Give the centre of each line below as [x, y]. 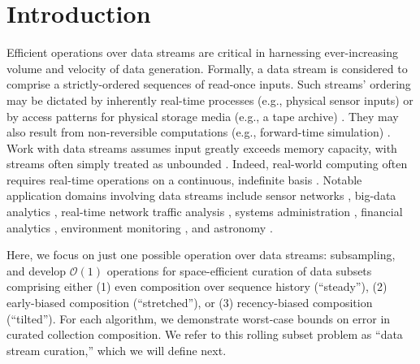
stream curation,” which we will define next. [117, 350]
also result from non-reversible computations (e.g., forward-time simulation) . [199, 132]
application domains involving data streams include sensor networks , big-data [201, 195]
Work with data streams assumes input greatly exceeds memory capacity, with [202, 147]
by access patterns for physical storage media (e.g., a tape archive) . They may [203, 116]
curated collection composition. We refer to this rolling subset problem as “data [205, 334]
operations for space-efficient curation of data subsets [239, 270]
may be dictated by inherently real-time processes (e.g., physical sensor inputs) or [210, 100]
